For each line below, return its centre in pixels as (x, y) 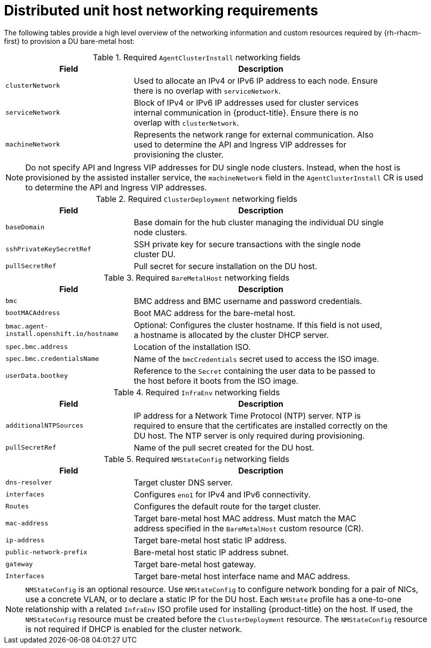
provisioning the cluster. (179, 154)
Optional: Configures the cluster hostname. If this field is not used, (258, 325)
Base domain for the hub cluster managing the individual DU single (259, 222)
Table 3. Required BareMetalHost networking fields (197, 277)
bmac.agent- (27, 326)
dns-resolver (29, 483)
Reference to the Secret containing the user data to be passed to (255, 371)
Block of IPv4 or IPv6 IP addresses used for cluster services (246, 102)
